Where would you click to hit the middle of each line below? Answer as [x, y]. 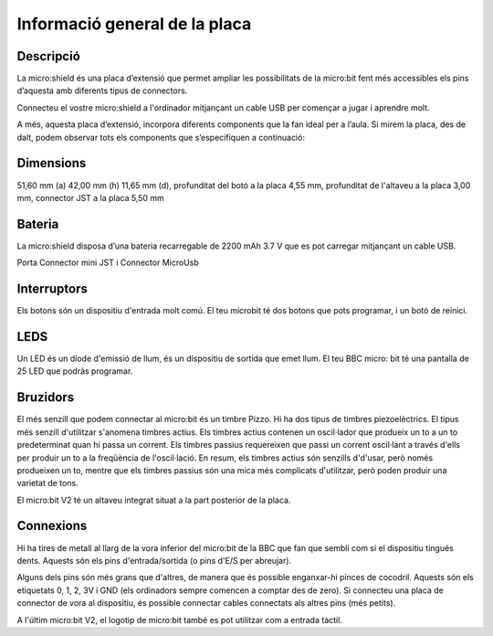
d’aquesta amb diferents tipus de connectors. [102, 90]
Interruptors [52, 289]
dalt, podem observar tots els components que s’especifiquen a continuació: [161, 137]
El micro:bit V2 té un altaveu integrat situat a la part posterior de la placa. [154, 500]
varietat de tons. [47, 483]
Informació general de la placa [134, 24]
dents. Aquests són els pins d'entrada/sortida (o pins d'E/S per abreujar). [154, 560]
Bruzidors [46, 397]
